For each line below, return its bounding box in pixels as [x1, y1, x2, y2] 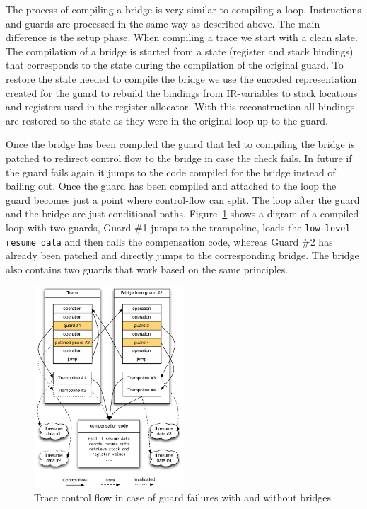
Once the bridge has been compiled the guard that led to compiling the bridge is [6, 137, 355, 151]
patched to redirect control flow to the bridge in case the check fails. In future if [6, 150, 352, 165]
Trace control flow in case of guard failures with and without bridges [34, 489, 332, 504]
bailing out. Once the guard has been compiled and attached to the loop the [6, 178, 337, 193]
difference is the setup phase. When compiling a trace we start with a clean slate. [6, 30, 358, 45]
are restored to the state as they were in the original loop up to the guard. [6, 113, 328, 127]
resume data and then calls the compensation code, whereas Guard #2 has [6, 234, 333, 248]
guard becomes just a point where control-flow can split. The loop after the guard [6, 192, 360, 207]
